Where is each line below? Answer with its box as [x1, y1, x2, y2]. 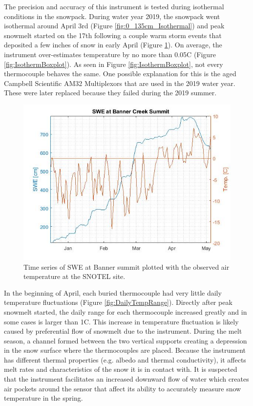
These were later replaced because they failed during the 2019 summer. [4, 87, 217, 98]
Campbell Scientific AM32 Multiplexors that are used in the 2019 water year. [4, 78, 235, 88]
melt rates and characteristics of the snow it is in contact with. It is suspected [4, 364, 237, 374]
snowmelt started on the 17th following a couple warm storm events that [4, 30, 222, 40]
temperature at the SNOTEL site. [23, 271, 126, 281]
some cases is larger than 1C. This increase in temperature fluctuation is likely [4, 316, 239, 326]
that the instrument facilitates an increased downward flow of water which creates [4, 374, 249, 384]
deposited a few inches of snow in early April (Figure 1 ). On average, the [4, 40, 222, 50]
